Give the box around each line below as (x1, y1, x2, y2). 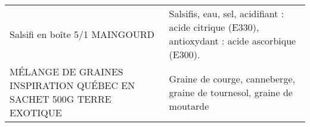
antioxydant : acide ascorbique (169, 34, 296, 47)
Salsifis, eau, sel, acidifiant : (169, 7, 284, 20)
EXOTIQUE (10, 106, 62, 119)
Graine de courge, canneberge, (169, 71, 295, 85)
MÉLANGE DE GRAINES (10, 65, 123, 78)
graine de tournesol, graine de (169, 85, 293, 99)
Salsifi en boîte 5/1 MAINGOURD (10, 27, 154, 41)
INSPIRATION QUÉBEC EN (10, 78, 135, 92)
